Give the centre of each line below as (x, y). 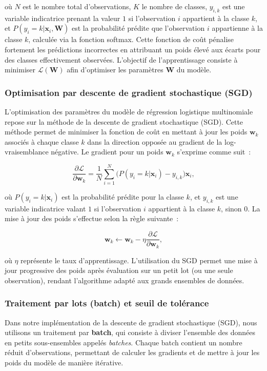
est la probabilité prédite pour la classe (123, 197)
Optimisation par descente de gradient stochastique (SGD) (129, 92)
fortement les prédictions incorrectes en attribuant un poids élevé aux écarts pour (133, 49)
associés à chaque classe (42, 141)
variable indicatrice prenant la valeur (63, 18)
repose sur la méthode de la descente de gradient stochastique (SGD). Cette (124, 121)
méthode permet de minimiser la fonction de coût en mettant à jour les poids (126, 132)
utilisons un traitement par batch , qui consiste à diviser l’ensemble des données (130, 332)
